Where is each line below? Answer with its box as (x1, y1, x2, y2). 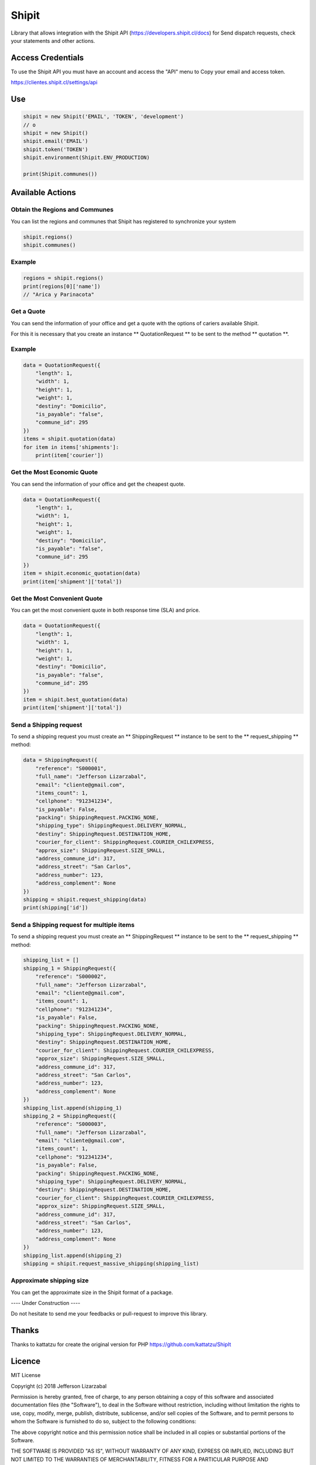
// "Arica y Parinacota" (23, 291, 95, 298)
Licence (11, 1357, 41, 1367)
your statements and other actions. (11, 37, 95, 44)
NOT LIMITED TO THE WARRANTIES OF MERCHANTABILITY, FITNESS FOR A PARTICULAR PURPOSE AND (11, 1456, 269, 1463)
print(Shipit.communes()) (23, 171, 98, 177)
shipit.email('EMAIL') (23, 138, 88, 145)
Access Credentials (11, 53, 84, 63)
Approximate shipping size (11, 1276, 89, 1285)
